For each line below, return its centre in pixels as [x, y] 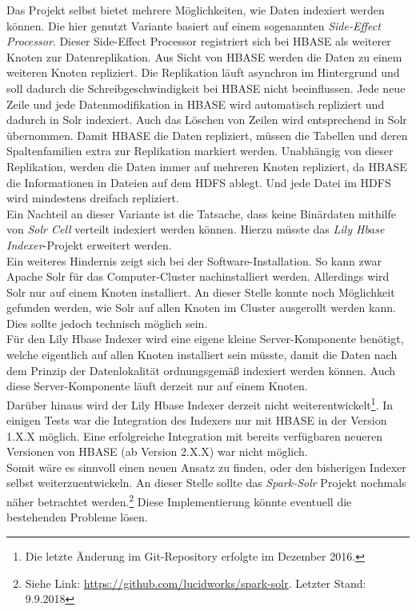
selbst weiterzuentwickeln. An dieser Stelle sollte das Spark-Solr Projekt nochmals [206, 483]
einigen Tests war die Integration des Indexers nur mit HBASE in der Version [197, 420]
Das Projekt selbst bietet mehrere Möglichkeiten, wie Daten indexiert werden [196, 10]
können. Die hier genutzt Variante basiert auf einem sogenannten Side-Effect [194, 25]
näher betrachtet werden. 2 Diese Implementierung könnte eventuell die [179, 500]
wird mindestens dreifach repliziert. [93, 198]
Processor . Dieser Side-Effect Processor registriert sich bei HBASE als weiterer [199, 41]
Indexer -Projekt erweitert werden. [89, 244]
